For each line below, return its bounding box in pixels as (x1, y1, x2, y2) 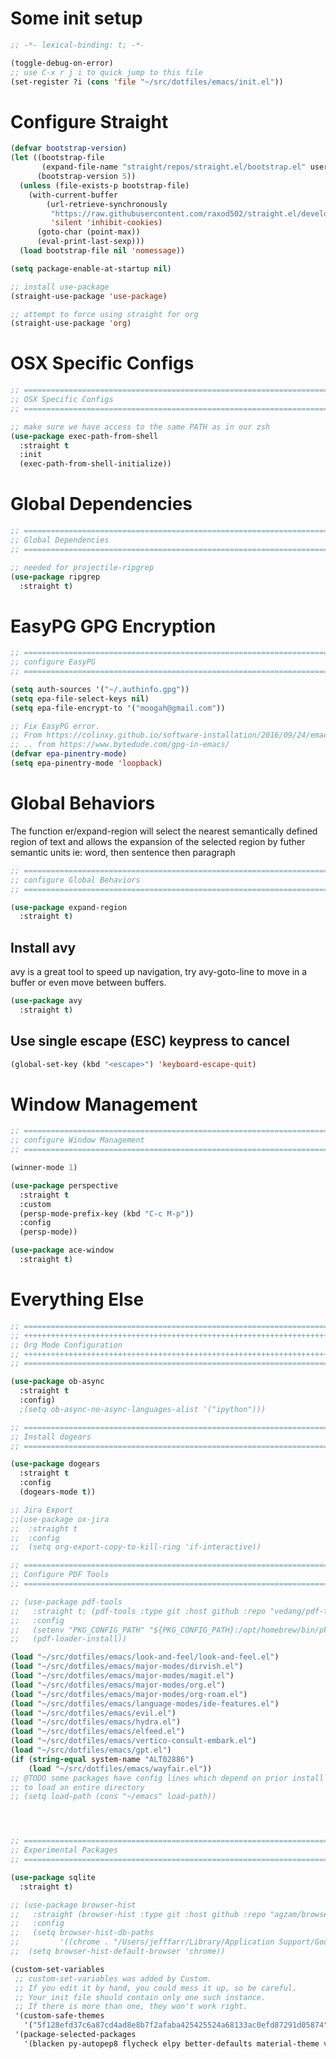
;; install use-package (10, 282, 110, 292)
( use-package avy (10, 996, 83, 1006)
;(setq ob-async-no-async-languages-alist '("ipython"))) (19, 1404, 267, 1414)
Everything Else (10, 1288, 145, 1311)
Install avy (10, 939, 77, 956)
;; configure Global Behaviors (10, 875, 141, 885)
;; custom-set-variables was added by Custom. (14, 1973, 213, 1984)
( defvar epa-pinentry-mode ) (10, 749, 128, 759)
